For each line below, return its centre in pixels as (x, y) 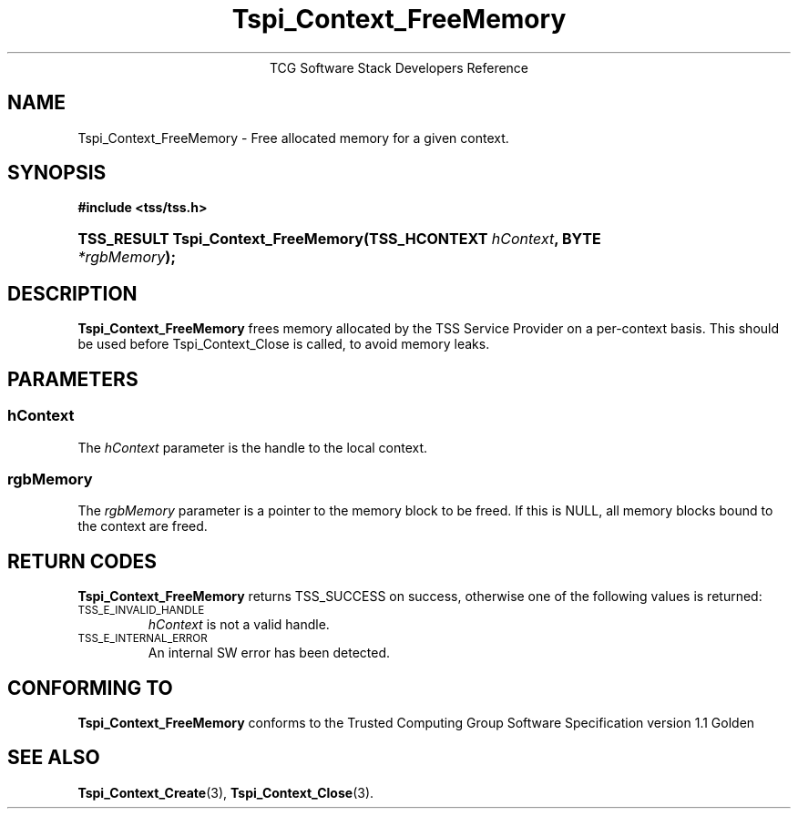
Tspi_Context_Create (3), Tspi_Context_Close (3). (226, 792)
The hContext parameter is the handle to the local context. (253, 447)
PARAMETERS (73, 379)
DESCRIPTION (72, 293)
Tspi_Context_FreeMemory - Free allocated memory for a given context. (293, 138)
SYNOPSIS (57, 173)
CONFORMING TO (90, 688)
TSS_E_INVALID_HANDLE (141, 611)
